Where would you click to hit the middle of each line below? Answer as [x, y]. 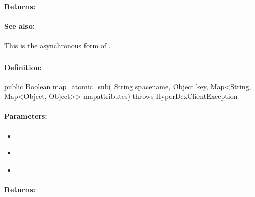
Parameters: [26, 116]
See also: [20, 26]
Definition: [23, 67]
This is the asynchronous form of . [58, 45]
